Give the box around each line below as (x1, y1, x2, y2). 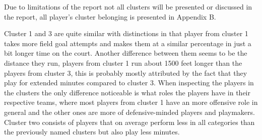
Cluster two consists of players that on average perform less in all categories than (4, 116, 255, 127)
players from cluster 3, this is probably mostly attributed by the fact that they (4, 67, 247, 78)
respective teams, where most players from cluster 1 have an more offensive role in (4, 97, 258, 107)
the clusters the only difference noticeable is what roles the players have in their (4, 87, 250, 97)
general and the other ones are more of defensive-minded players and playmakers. (4, 106, 255, 117)
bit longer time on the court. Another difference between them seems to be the (4, 48, 247, 58)
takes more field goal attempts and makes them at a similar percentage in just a (4, 38, 251, 48)
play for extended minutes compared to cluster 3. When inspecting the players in (4, 77, 254, 88)
